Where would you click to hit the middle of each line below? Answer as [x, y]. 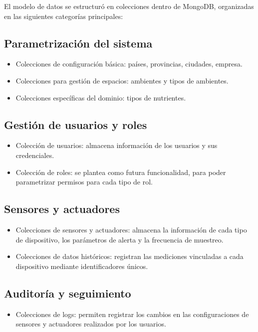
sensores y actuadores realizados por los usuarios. [91, 324]
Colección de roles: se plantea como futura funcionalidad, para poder [121, 172]
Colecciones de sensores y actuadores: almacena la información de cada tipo [131, 229]
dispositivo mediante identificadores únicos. [82, 266]
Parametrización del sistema [78, 43]
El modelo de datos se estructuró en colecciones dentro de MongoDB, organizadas [129, 6]
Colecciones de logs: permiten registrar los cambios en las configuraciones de [132, 314]
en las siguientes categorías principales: [64, 16]
